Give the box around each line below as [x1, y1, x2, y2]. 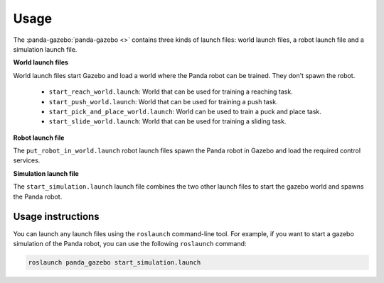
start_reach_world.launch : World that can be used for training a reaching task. [48, 87, 293, 96]
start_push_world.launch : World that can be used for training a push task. [48, 97, 278, 106]
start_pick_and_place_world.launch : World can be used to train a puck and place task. [48, 107, 321, 116]
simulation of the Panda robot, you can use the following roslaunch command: [13, 239, 247, 248]
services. [13, 156, 41, 165]
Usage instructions [13, 211, 100, 223]
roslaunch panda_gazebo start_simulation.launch [28, 258, 201, 266]
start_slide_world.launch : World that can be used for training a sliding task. [48, 117, 287, 126]
